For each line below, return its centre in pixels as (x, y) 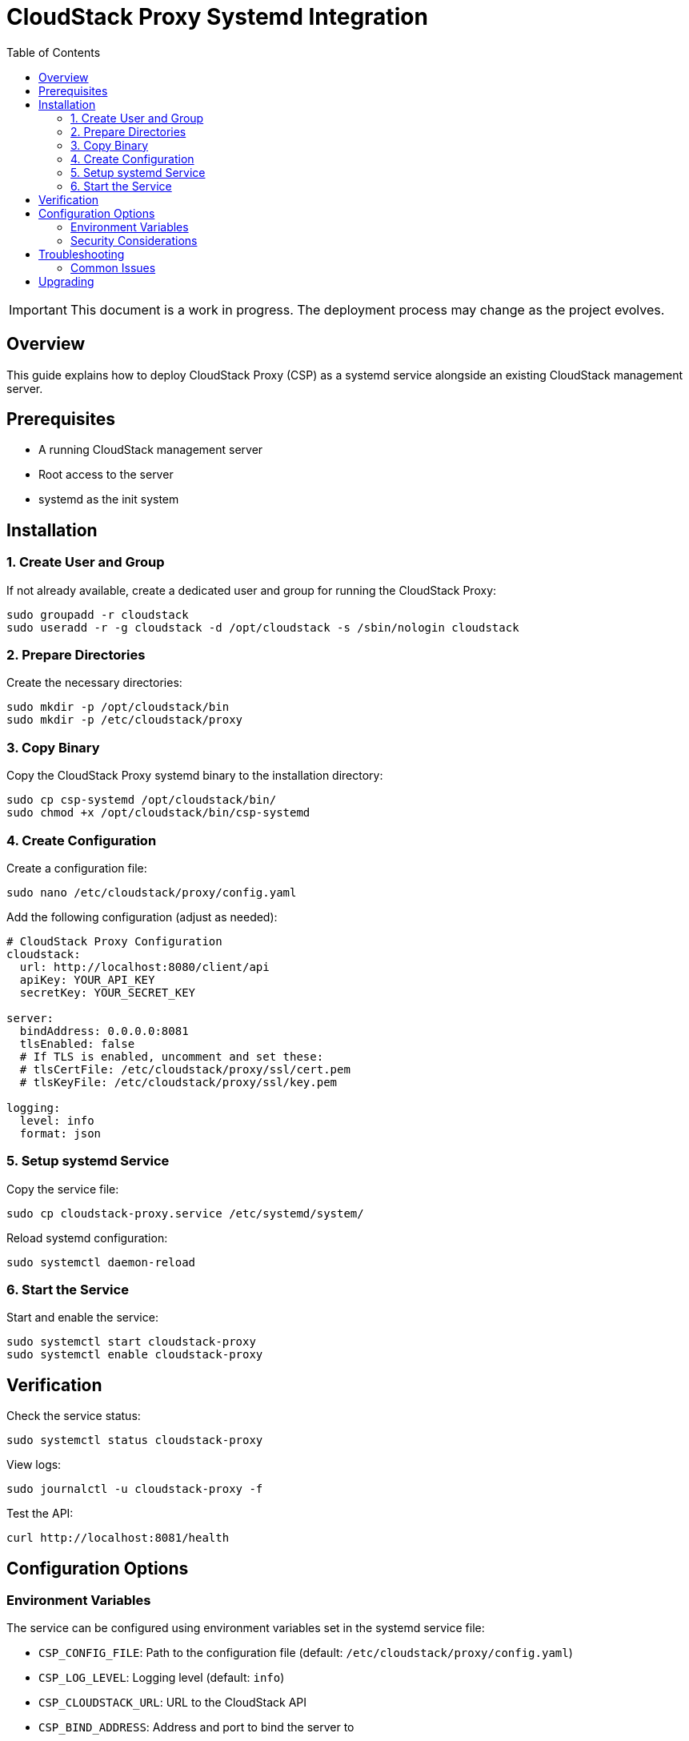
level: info (57, 1120)
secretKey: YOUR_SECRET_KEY (108, 992)
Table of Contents (54, 52)
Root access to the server (106, 475)
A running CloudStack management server (151, 450)
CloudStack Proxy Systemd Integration (217, 17)
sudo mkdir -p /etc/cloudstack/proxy (125, 720)
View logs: (34, 1465)
